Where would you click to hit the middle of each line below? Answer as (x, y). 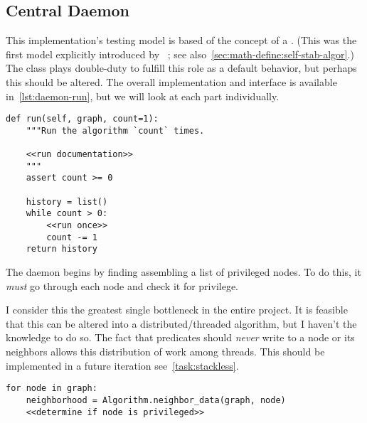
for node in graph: (52, 389)
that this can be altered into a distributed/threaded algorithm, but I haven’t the (181, 323)
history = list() (67, 202)
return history (62, 249)
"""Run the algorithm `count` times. (115, 130)
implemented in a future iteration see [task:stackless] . (122, 365)
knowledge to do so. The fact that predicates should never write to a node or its (180, 337)
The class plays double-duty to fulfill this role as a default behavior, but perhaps (181, 68)
